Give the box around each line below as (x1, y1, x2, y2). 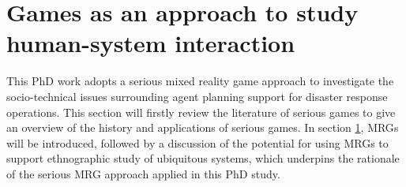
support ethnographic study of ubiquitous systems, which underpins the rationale (6, 150, 400, 166)
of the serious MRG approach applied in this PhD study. (6, 165, 280, 181)
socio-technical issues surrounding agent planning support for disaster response (6, 88, 388, 104)
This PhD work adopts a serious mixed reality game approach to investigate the (6, 73, 394, 89)
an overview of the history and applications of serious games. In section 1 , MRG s (6, 119, 399, 136)
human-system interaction (6, 27, 295, 59)
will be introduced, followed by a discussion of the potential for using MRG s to (6, 134, 389, 151)
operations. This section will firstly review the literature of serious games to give (6, 103, 396, 120)
